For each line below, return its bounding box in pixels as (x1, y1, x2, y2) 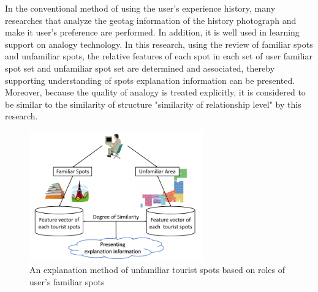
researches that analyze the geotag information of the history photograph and (5, 13, 297, 26)
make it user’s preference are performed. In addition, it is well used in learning (5, 26, 300, 39)
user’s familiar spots (29, 275, 105, 288)
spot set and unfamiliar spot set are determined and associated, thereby (5, 61, 275, 74)
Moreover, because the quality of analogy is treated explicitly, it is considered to (5, 86, 306, 99)
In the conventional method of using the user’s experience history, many (5, 2, 276, 14)
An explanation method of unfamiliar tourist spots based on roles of (29, 263, 286, 276)
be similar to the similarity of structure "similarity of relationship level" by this (5, 97, 301, 110)
